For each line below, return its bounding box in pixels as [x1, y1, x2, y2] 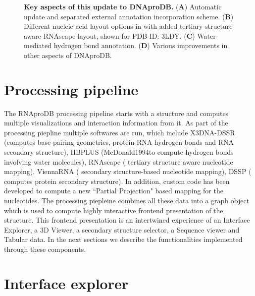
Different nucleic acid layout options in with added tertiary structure [24, 21, 233, 31]
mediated [24, 40, 51, 51]
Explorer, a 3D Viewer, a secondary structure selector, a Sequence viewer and [4, 224, 240, 235]
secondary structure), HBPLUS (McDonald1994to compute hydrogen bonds [4, 147, 234, 157]
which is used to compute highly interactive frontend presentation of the [4, 205, 223, 215]
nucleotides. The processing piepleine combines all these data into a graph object [4, 195, 250, 206]
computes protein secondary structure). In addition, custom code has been [4, 176, 230, 186]
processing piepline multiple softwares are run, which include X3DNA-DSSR [4, 127, 235, 137]
